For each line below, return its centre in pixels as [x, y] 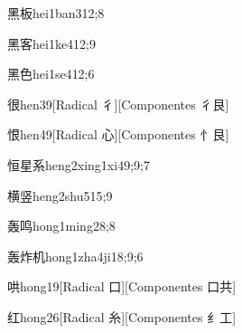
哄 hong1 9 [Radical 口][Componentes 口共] [122, 286]
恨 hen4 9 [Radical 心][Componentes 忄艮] [118, 134]
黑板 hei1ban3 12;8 [56, 13]
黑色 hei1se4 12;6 [51, 74]
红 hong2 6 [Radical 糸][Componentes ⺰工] [122, 316]
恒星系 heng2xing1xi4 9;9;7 [79, 164]
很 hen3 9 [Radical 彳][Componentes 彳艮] [118, 104]
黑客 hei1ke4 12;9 [52, 43]
